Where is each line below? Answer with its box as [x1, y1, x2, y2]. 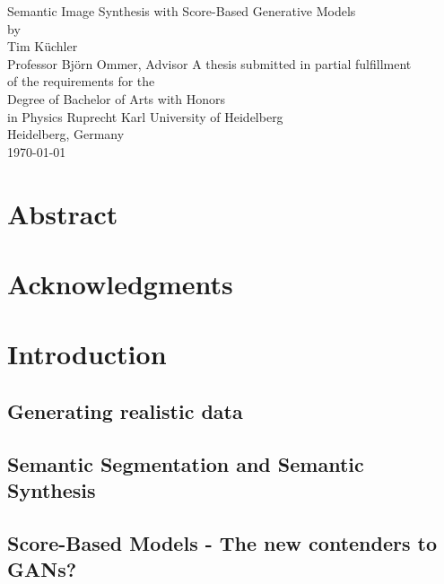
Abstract [7, 195, 118, 231]
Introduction [7, 336, 167, 372]
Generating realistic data [7, 397, 243, 424]
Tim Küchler [7, 37, 78, 56]
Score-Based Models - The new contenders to [7, 528, 438, 556]
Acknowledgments [7, 265, 233, 301]
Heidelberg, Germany [7, 125, 125, 144]
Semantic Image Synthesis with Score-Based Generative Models [7, 2, 356, 20]
